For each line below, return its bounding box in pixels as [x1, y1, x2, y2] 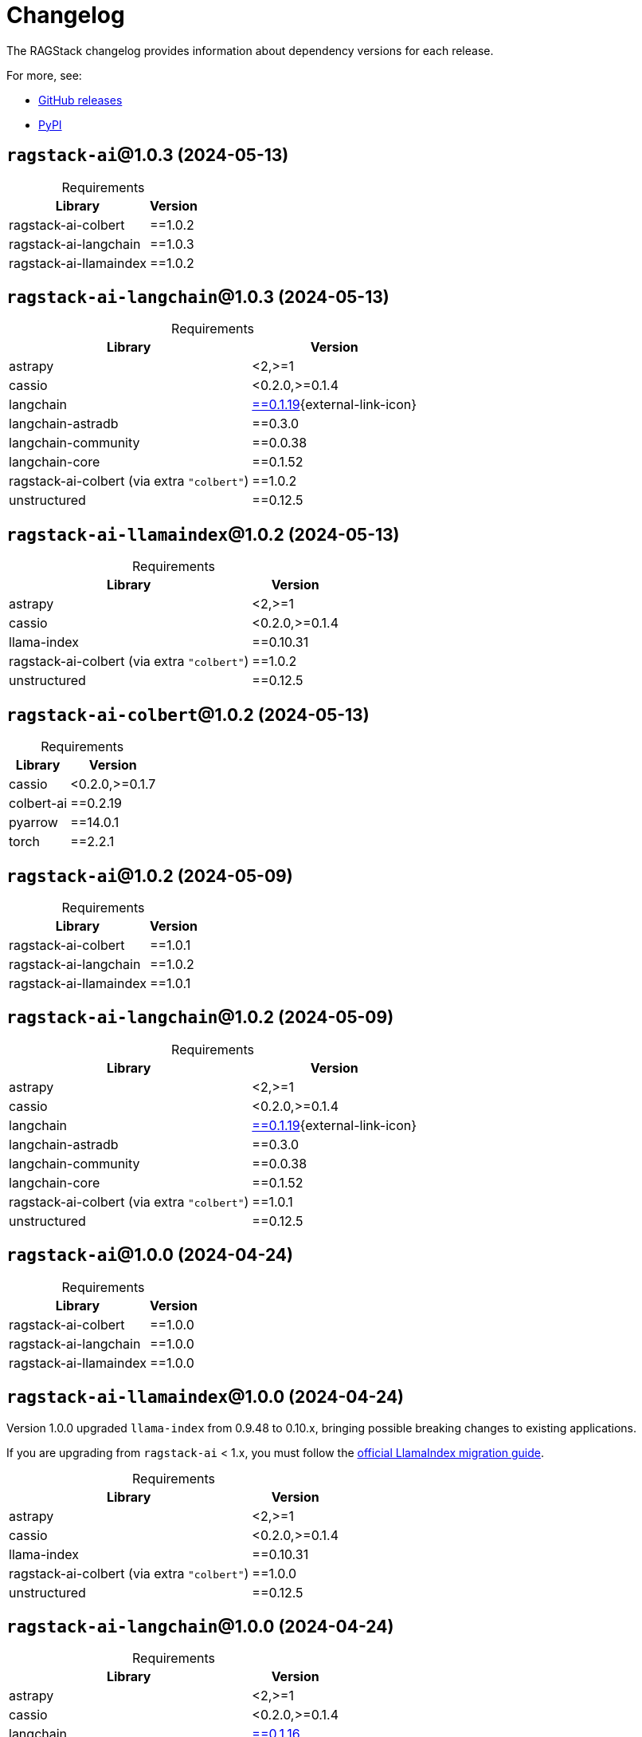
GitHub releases [38, 93, 123, 107]
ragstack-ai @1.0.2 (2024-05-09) [6, 865, 293, 886]
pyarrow [9, 814, 58, 831]
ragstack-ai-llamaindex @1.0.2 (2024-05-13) [6, 524, 400, 545]
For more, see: [6, 68, 82, 82]
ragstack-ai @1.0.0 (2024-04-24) [6, 1245, 293, 1266]
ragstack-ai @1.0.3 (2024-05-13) [6, 145, 289, 166]
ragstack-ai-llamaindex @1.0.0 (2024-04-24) [6, 1387, 405, 1408]
